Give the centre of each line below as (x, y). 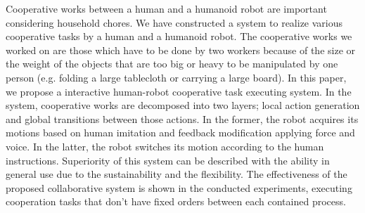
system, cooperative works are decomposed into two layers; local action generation (183, 105)
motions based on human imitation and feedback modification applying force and (180, 133)
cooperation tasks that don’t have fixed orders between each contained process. (176, 201)
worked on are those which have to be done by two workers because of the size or (181, 50)
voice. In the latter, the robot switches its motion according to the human (165, 146)
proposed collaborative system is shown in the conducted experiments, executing (179, 187)
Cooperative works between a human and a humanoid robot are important (166, 8)
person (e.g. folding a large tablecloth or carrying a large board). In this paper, (176, 77)
